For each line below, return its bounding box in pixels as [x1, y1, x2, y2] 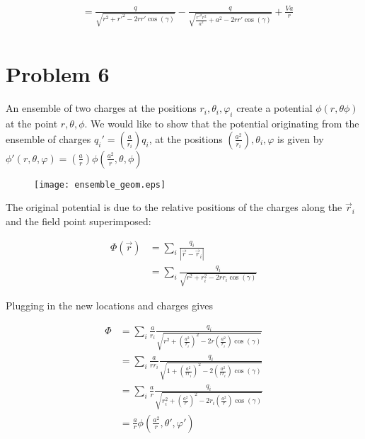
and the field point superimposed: [6, 214, 151, 229]
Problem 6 [6, 59, 110, 89]
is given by [277, 131, 324, 146]
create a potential [236, 101, 313, 115]
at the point [6, 116, 58, 131]
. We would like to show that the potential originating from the [84, 116, 359, 131]
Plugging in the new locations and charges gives [6, 297, 213, 312]
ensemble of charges [6, 131, 91, 146]
